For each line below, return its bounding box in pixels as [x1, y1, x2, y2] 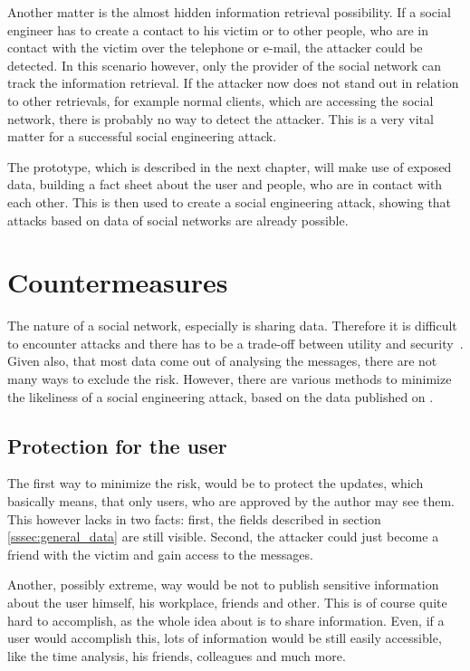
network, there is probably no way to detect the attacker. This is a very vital [7, 109, 434, 128]
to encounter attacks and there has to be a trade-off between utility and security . [7, 333, 464, 352]
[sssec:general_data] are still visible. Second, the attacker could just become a [7, 527, 439, 546]
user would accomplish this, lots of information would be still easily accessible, [7, 628, 442, 647]
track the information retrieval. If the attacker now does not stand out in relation [7, 73, 459, 92]
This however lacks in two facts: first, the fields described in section [7, 509, 381, 528]
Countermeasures [7, 264, 228, 301]
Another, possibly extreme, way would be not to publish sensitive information [7, 575, 439, 594]
